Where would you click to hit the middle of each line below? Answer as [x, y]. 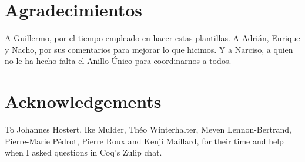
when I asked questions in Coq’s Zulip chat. [83, 152]
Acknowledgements [83, 101]
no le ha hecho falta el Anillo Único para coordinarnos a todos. [118, 61]
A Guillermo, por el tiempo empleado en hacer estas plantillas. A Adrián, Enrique [152, 38]
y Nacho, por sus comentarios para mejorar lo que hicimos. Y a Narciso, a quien [149, 49]
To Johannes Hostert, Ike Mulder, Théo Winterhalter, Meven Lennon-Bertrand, [148, 129]
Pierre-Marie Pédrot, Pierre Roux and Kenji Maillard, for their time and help [144, 141]
